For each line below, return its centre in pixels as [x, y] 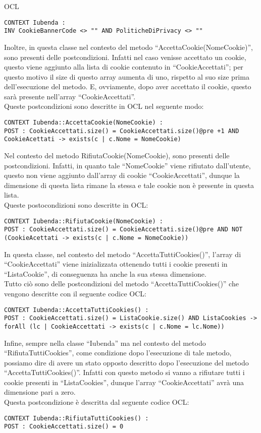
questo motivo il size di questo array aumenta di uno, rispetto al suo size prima [127, 76]
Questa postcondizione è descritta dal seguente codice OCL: [97, 402]
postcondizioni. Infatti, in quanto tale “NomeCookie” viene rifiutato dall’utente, [127, 165]
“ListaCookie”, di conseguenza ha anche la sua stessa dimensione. [105, 273]
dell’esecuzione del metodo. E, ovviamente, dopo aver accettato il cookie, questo [128, 86]
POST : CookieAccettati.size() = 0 [64, 427]
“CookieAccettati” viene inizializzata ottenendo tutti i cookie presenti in [116, 264]
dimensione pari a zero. [40, 392]
